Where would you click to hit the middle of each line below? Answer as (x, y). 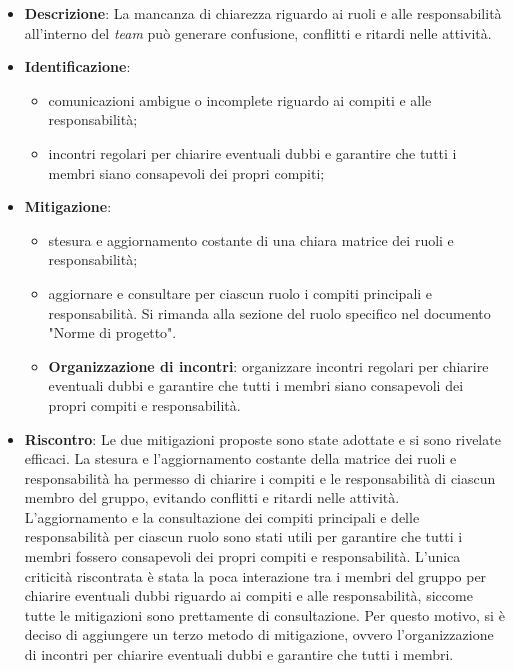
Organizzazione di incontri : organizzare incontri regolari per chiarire (268, 365)
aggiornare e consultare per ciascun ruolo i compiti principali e (240, 292)
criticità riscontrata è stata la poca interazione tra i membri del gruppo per (255, 575)
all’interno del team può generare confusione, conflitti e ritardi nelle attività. (258, 32)
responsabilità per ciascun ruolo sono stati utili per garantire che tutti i (243, 536)
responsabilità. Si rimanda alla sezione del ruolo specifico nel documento (269, 312)
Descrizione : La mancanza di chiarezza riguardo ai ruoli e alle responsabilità (263, 13)
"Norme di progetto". (112, 332)
